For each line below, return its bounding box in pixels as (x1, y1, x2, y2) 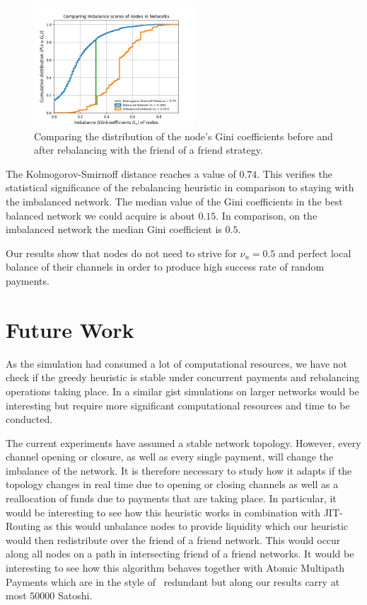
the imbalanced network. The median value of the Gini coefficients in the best (6, 194, 343, 209)
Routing (6, 519, 41, 533)
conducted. (6, 412, 53, 426)
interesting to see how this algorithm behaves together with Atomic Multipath (6, 560, 345, 575)
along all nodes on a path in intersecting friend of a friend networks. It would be (6, 546, 354, 561)
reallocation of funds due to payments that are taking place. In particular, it (6, 491, 337, 506)
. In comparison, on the (216, 208, 318, 222)
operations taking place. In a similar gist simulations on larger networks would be (6, 383, 359, 398)
